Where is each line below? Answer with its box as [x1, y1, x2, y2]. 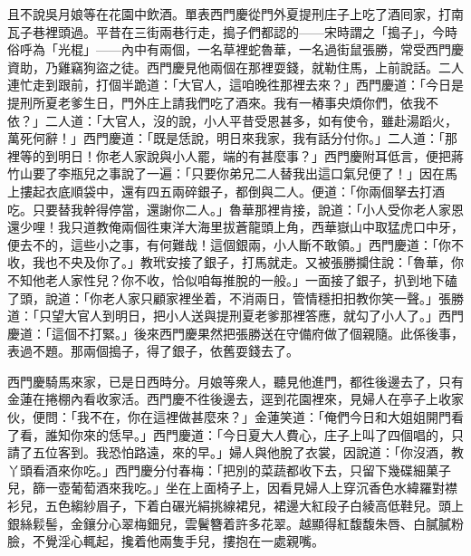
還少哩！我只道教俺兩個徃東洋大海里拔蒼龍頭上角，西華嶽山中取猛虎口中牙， [7, 217, 464, 236]
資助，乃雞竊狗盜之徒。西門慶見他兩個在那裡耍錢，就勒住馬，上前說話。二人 [7, 57, 464, 76]
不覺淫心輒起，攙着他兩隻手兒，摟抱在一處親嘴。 [32, 532, 324, 551]
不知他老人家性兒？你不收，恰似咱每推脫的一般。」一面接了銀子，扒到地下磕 [7, 270, 457, 289]
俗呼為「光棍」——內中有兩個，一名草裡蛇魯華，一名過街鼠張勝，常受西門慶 [7, 40, 464, 59]
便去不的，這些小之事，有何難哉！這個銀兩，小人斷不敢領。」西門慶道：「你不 [7, 235, 464, 254]
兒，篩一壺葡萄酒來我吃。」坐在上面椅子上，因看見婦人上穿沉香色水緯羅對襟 [7, 478, 457, 497]
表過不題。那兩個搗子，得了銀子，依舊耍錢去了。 [7, 341, 299, 360]
